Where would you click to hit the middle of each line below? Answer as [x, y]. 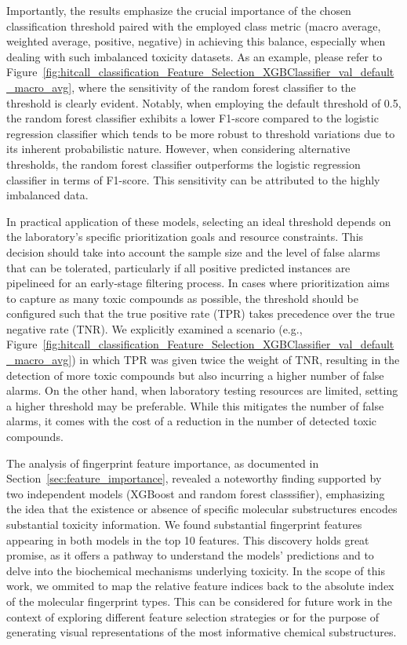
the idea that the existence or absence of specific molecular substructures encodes [202, 509]
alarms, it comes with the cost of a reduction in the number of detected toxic [192, 421]
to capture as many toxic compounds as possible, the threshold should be [183, 298]
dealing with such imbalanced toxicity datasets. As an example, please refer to [194, 56]
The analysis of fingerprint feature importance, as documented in [163, 463]
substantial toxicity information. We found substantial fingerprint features [184, 524]
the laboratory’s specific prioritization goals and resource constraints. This [185, 237]
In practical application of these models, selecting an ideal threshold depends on [199, 221]
